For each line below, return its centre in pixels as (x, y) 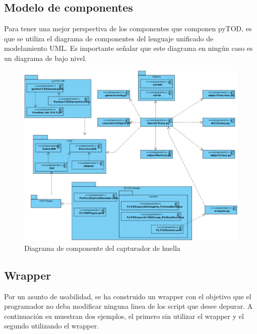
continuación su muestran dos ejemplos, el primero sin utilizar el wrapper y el (124, 316)
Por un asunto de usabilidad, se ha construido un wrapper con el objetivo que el (128, 296)
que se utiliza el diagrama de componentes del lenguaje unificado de (109, 38)
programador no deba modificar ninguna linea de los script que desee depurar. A (128, 306)
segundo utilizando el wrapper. (52, 326)
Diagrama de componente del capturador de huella (102, 248)
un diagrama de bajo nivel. (46, 58)
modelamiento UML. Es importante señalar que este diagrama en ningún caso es (128, 48)
